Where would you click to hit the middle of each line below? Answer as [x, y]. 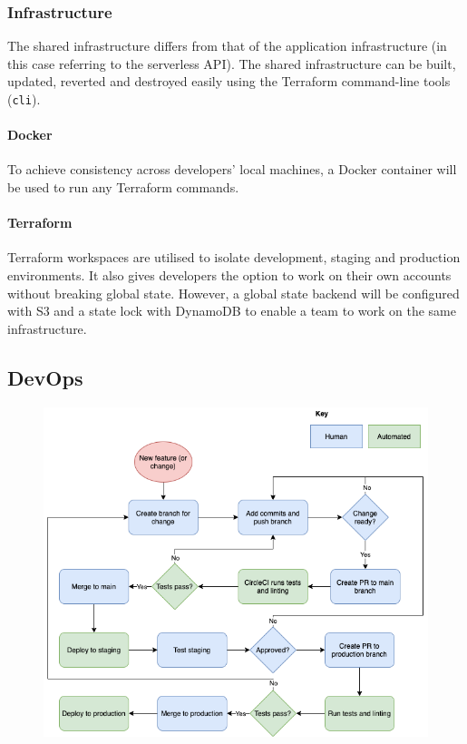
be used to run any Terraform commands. [123, 187]
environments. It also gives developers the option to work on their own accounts [229, 275]
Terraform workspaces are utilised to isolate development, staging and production [234, 257]
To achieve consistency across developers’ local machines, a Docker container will [232, 169]
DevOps [45, 377]
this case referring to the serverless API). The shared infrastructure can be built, [232, 63]
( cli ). [24, 99]
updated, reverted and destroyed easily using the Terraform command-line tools [229, 81]
